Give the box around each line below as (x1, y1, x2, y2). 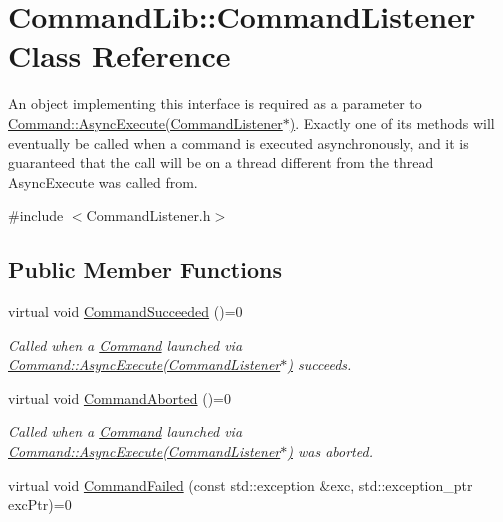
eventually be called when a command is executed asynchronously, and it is (8, 132, 469, 153)
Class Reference (8, 35, 231, 76)
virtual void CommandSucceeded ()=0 (8, 301, 243, 322)
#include (8, 205, 64, 226)
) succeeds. (287, 354, 352, 375)
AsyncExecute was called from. (8, 171, 198, 192)
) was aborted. (287, 441, 373, 462)
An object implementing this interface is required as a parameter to (8, 93, 422, 114)
